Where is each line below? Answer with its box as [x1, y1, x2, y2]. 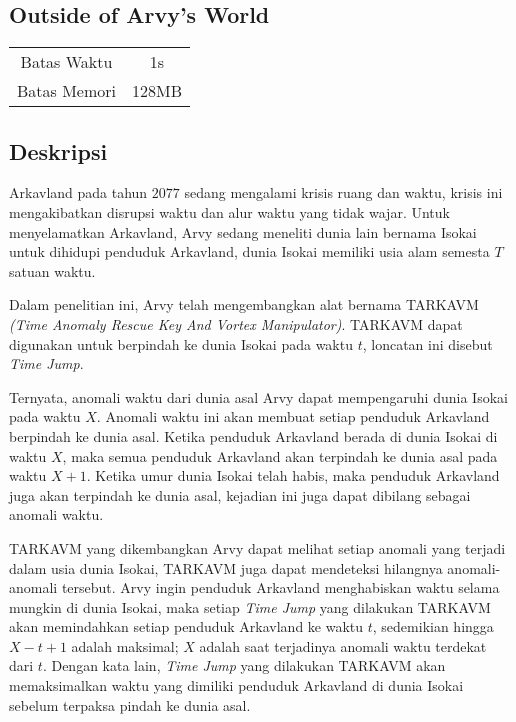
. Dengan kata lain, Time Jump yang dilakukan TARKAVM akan [42, 655, 446, 676]
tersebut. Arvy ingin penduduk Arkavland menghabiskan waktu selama [61, 577, 500, 598]
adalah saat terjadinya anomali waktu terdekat [199, 635, 487, 656]
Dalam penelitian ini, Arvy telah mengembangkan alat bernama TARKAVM [9, 294, 479, 315]
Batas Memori [17, 79, 117, 103]
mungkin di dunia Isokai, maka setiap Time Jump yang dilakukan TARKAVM [9, 596, 491, 617]
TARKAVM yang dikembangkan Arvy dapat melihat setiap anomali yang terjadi [9, 537, 506, 558]
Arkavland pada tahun [9, 182, 148, 203]
